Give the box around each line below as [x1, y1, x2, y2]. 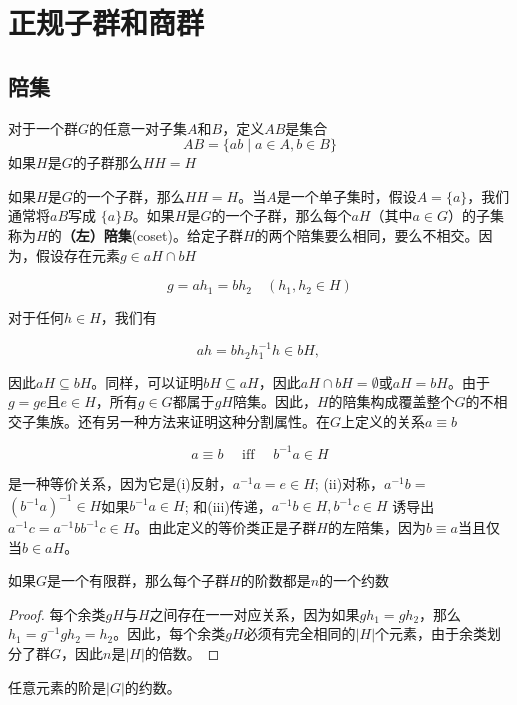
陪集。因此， [232, 391, 317, 412]
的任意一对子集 [89, 117, 188, 138]
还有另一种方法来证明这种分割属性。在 [77, 410, 330, 431]
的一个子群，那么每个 [211, 205, 352, 226]
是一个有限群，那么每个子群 [47, 570, 230, 591]
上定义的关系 [341, 410, 426, 431]
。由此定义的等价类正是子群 [134, 517, 317, 538]
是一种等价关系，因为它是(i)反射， [8, 472, 233, 493]
